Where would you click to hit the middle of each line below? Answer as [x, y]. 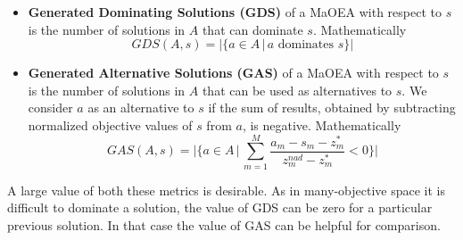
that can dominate [252, 29]
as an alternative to [141, 108]
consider [50, 108]
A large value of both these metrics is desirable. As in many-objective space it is [226, 190]
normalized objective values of [110, 124]
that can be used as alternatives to [297, 90]
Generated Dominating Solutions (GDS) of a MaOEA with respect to [235, 12]
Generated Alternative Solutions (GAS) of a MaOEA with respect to [233, 73]
